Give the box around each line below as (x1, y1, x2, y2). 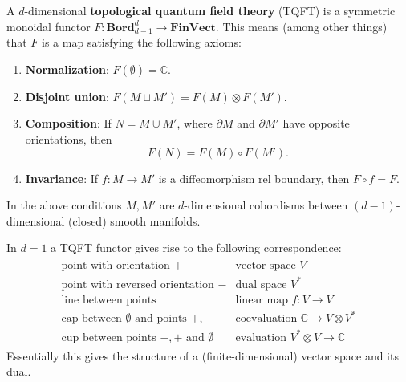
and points (135, 313, 187, 325)
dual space (235, 278, 287, 291)
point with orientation (61, 259, 170, 271)
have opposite (282, 115, 350, 132)
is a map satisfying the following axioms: (42, 34, 242, 51)
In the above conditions (6, 197, 122, 213)
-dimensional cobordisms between (184, 197, 348, 213)
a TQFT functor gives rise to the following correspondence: (51, 239, 342, 256)
